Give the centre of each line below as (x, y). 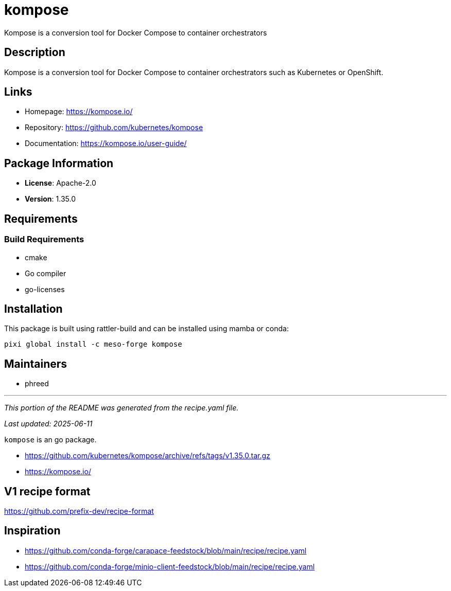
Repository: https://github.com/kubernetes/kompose (114, 128)
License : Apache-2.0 (60, 183)
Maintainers (36, 364)
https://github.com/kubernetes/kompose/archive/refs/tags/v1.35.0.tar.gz (148, 456)
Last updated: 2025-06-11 (48, 424)
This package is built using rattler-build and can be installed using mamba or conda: (146, 329)
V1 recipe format (47, 491)
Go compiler (46, 273)
